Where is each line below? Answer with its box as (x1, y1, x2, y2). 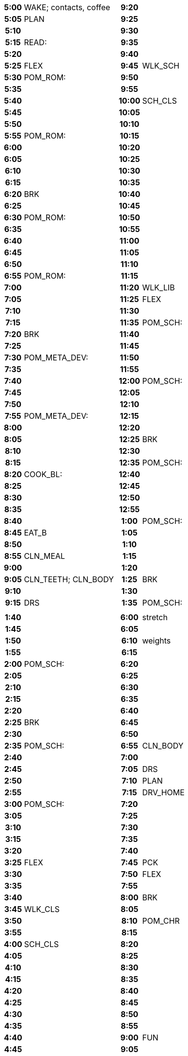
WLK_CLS (24, 904, 60, 914)
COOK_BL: (24, 469, 63, 479)
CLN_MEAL (24, 551, 65, 561)
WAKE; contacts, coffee (24, 2, 110, 12)
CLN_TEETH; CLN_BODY (24, 574, 114, 584)
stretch (142, 612, 168, 622)
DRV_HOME (142, 788, 185, 797)
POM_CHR (142, 916, 180, 926)
